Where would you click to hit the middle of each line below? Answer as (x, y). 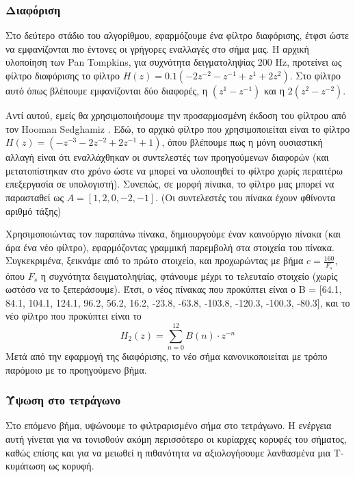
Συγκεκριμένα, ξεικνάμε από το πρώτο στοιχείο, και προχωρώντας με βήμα (155, 260)
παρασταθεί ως (35, 197)
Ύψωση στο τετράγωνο (63, 400)
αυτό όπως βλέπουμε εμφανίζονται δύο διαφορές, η (107, 90)
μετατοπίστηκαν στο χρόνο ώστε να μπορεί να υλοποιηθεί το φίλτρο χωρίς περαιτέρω (174, 170)
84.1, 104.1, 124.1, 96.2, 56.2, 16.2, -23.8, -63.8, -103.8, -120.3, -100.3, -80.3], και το (178, 302)
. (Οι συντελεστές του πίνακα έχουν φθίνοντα (246, 197)
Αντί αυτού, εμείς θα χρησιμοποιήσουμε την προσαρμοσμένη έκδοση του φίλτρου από (176, 115)
